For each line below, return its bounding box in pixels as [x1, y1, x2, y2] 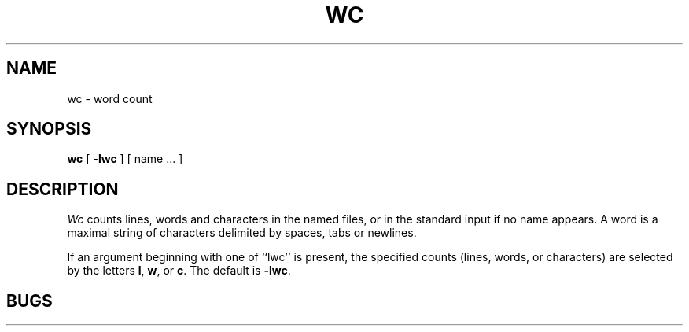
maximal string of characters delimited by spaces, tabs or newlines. [67, 226, 417, 240]
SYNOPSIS [6, 119, 92, 139]
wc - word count [67, 91, 153, 105]
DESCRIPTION [6, 179, 119, 199]
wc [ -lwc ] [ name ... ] [67, 152, 183, 166]
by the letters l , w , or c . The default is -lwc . [67, 264, 291, 278]
